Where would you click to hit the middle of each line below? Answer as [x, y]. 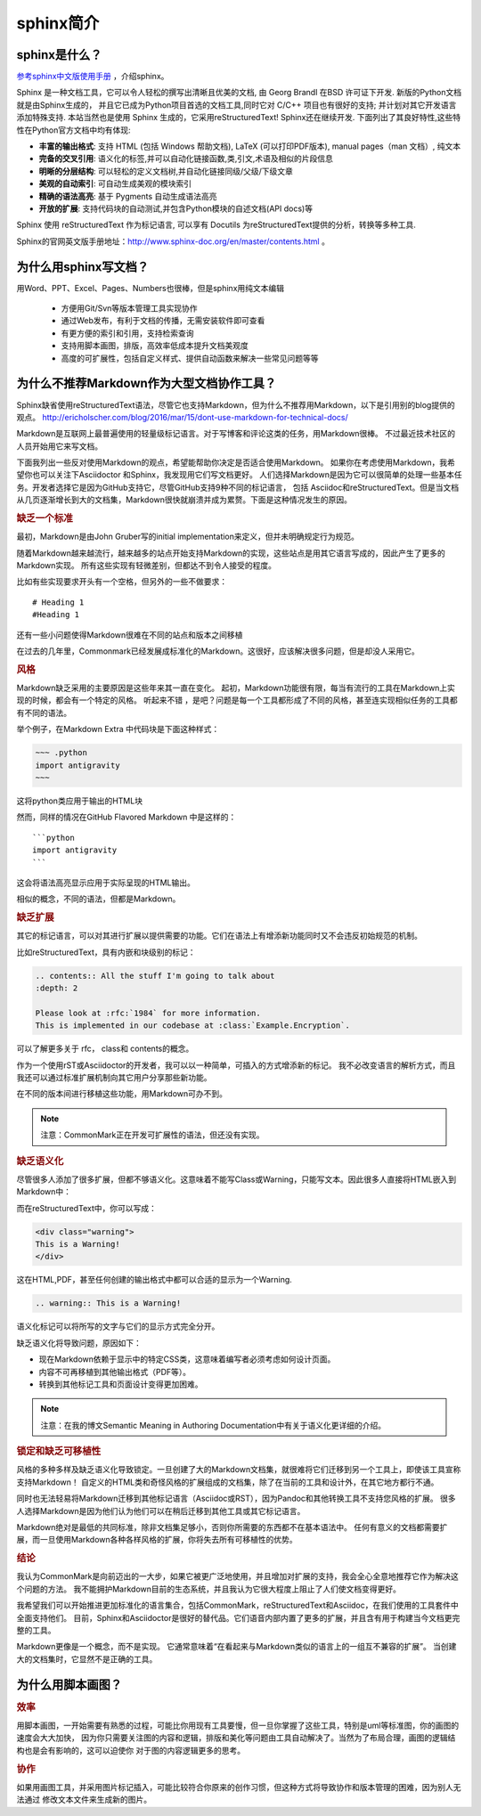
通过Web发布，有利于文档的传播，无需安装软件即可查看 [163, 321]
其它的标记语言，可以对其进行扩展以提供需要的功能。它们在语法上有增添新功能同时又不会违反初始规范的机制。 [219, 936]
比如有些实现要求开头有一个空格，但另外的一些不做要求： [122, 582]
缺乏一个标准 [45, 518]
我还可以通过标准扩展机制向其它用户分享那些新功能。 [114, 1078]
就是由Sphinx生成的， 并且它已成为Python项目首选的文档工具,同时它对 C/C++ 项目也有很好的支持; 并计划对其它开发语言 [236, 105]
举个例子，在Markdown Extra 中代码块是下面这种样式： [118, 729]
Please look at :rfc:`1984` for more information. [148, 1013]
